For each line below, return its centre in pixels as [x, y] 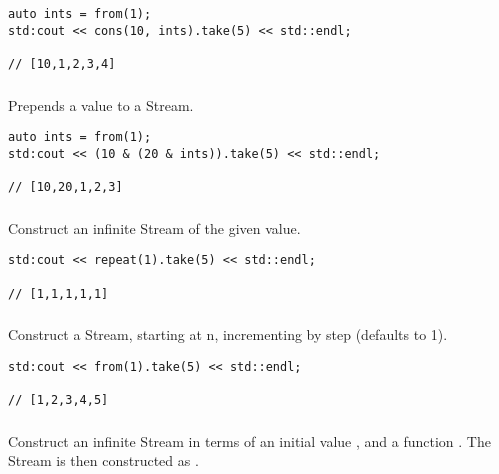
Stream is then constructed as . [103, 460]
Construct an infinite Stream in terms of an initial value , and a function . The [249, 440]
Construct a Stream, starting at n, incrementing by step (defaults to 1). [228, 334]
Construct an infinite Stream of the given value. [154, 227]
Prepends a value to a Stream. [101, 104]
